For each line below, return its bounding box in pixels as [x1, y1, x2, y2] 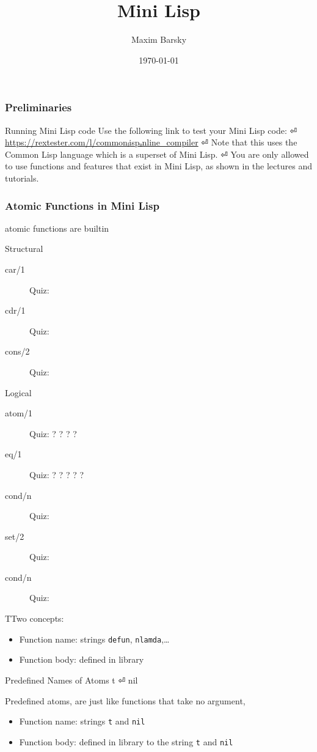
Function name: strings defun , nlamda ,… [19, 632, 170, 645]
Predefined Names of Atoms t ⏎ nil [5, 673, 138, 686]
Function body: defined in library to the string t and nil [19, 735, 233, 748]
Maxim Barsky [131, 33, 187, 46]
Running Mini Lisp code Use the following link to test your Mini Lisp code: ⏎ [5, 123, 297, 136]
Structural [5, 242, 43, 255]
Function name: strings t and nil [19, 715, 145, 728]
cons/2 [5, 345, 30, 358]
